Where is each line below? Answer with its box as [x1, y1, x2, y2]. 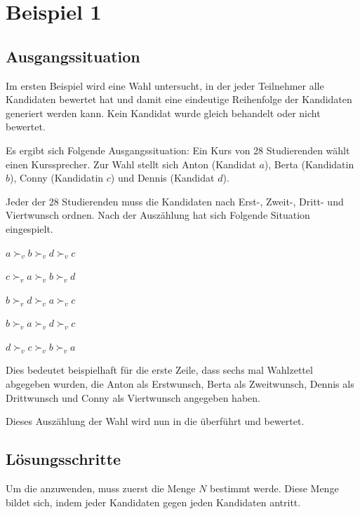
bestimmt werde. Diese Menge [210, 481, 339, 496]
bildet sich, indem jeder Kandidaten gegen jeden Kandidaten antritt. [6, 494, 301, 509]
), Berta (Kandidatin [264, 156, 354, 171]
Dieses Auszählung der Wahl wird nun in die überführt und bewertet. [6, 414, 305, 428]
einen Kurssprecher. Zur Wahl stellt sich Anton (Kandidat [6, 156, 256, 171]
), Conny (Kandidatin [10, 170, 104, 185]
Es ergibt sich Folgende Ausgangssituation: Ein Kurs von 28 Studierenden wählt [6, 142, 350, 157]
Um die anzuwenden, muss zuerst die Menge [6, 481, 196, 496]
